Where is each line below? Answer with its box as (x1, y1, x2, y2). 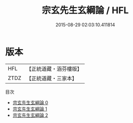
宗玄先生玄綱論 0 (12, 99, 48, 105)
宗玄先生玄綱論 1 (12, 106, 47, 112)
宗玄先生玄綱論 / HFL (42, 5, 129, 16)
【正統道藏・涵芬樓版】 (26, 65, 83, 72)
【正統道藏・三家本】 (26, 74, 78, 81)
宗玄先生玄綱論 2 (12, 112, 48, 118)
